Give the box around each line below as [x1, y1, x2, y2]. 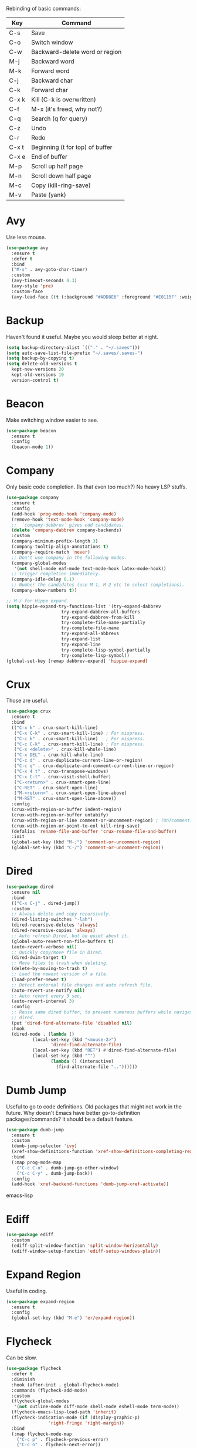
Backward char [31, 76, 73, 84]
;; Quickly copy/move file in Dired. [11, 949, 104, 955]
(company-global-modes [11, 560, 67, 566]
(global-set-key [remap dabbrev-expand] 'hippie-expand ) [6, 658, 148, 664]
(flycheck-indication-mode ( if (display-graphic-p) [11, 1415, 141, 1420]
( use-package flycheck [6, 1366, 62, 1372]
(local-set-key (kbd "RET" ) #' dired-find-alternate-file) [32, 1047, 177, 1053]
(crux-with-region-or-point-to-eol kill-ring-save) [11, 823, 141, 829]
